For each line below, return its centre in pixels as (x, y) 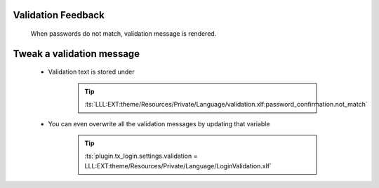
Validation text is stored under (91, 72)
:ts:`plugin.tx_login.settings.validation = (141, 156)
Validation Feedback (59, 15)
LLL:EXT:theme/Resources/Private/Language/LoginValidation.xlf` (178, 166)
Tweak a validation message (77, 54)
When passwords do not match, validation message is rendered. (124, 34)
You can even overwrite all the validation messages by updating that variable (159, 123)
